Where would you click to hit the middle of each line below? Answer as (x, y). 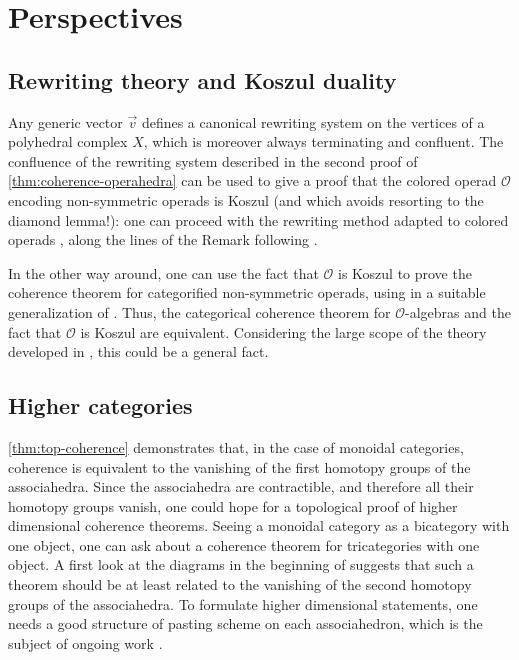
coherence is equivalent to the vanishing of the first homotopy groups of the (239, 466)
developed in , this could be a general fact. (138, 351)
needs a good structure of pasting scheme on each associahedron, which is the (245, 623)
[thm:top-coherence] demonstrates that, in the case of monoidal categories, (236, 446)
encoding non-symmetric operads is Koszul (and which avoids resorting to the (246, 199)
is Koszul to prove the (404, 272)
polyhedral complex (68, 141)
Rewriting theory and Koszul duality (202, 79)
